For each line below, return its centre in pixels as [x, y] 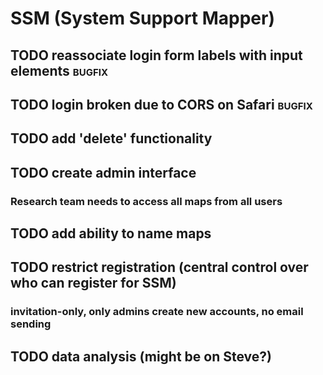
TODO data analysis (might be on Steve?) [141, 356]
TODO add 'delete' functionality [111, 138]
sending [31, 324]
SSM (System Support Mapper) [143, 18]
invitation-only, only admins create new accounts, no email [157, 312]
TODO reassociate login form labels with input [156, 55]
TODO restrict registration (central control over [159, 267]
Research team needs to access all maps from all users [146, 201]
